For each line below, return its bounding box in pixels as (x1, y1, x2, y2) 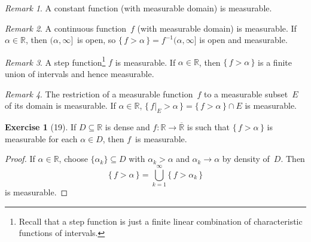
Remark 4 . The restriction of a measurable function (5, 87, 193, 100)
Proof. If (5, 152, 35, 165)
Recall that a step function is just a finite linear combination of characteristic (19, 215, 303, 227)
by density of (222, 152, 270, 165)
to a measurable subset (203, 87, 288, 100)
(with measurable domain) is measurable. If (137, 22, 297, 34)
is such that (187, 121, 230, 133)
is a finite (258, 56, 292, 68)
